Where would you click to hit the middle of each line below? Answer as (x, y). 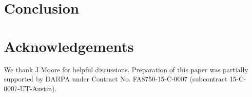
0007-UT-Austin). (30, 88)
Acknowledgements (69, 46)
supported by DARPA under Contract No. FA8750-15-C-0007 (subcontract (116, 79)
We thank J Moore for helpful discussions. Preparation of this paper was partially (126, 69)
